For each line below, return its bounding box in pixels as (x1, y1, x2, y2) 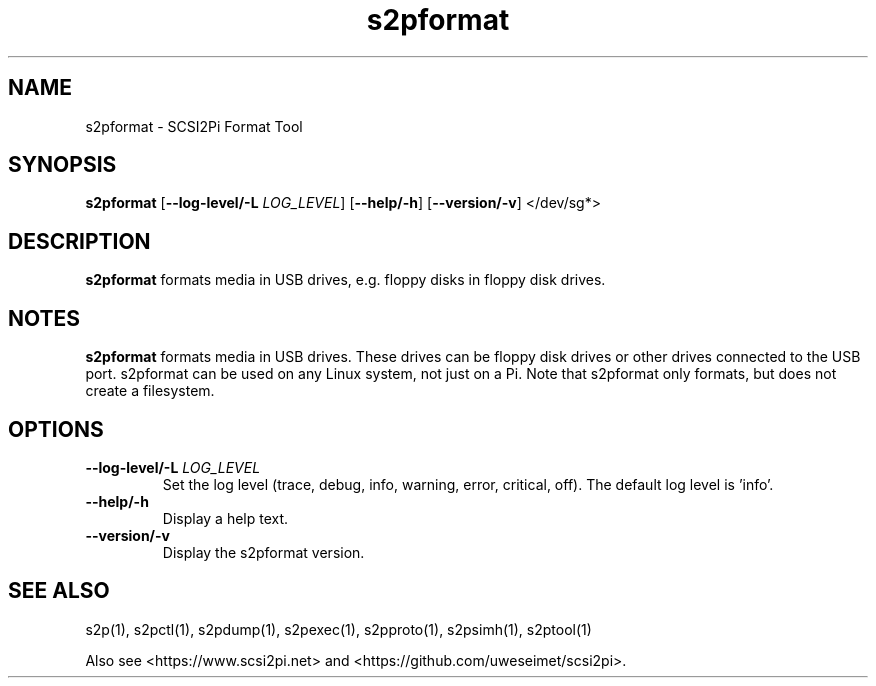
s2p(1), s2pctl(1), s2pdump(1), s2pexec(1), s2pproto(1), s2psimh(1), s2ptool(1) (85, 620, 592, 638)
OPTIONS (8, 416, 104, 442)
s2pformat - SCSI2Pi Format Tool (85, 117, 303, 135)
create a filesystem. (85, 382, 215, 400)
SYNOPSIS (8, 152, 117, 178)
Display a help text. (162, 509, 289, 527)
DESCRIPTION (8, 228, 151, 254)
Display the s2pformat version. (162, 543, 365, 561)
